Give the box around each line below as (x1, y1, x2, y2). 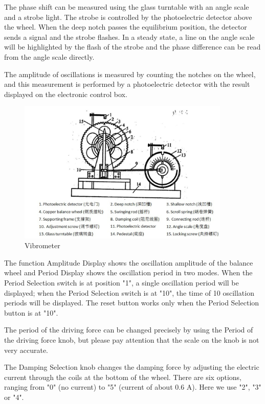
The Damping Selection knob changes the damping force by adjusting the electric (4, 362, 259, 372)
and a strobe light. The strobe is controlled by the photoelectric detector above (4, 11, 252, 22)
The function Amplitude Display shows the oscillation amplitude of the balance (4, 257, 253, 268)
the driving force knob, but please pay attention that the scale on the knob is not (4, 334, 259, 345)
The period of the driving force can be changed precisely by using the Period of (4, 324, 253, 335)
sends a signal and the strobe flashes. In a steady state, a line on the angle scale (4, 31, 255, 42)
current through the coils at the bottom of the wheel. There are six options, (4, 371, 241, 382)
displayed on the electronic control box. (4, 88, 127, 99)
